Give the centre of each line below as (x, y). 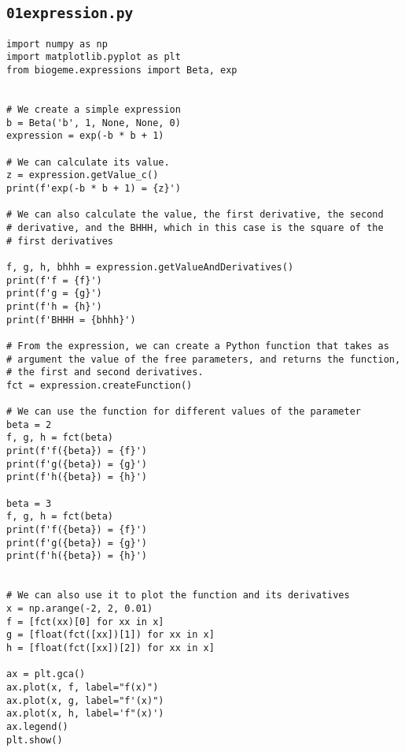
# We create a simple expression (94, 110)
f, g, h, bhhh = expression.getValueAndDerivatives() (150, 267)
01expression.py (70, 13)
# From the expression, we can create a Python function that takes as (198, 346)
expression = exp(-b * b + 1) (85, 136)
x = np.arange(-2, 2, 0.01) (80, 609)
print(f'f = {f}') (54, 280)
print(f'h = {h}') (54, 306)
